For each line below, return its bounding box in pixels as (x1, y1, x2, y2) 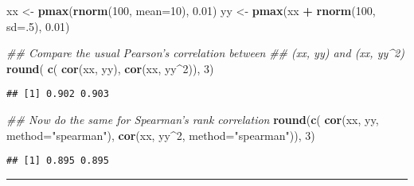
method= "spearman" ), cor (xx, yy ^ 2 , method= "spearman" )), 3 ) (6, 126, 315, 143)
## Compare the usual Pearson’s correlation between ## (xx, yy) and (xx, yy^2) (6, 45, 404, 61)
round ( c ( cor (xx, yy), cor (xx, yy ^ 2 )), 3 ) (6, 60, 214, 76)
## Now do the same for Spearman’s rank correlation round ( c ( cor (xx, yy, (6, 111, 379, 128)
